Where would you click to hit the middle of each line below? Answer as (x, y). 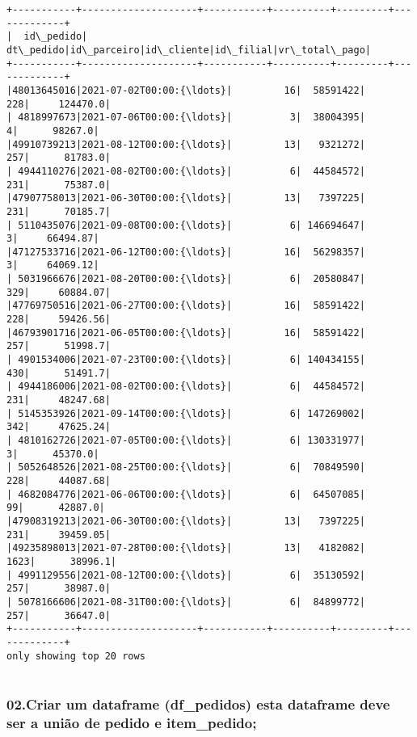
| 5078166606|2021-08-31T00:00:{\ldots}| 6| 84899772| (186, 602)
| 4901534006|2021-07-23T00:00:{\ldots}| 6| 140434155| (186, 360)
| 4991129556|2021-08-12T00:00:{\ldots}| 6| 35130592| (186, 575)
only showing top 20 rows (76, 656)
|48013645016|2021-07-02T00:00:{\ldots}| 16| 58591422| (186, 90)
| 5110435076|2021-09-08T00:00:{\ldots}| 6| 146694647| (186, 225)
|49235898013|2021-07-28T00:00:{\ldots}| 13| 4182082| (186, 548)
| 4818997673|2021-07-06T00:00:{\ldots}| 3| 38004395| (186, 118)
